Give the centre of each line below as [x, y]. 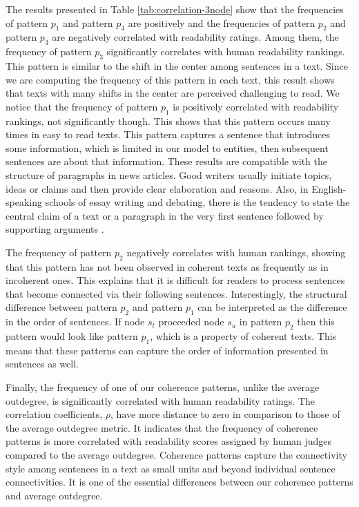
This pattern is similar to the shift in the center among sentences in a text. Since [177, 65]
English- [329, 188]
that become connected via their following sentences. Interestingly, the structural [176, 293]
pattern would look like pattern [72, 336]
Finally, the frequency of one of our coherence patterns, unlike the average [163, 387]
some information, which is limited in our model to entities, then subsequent [167, 147]
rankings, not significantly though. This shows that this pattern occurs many [168, 121]
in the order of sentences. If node [75, 322]
